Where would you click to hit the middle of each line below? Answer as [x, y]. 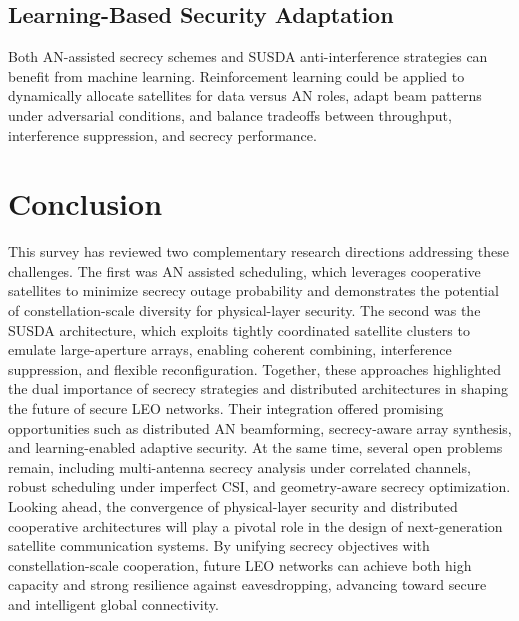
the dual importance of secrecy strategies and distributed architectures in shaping [258, 388]
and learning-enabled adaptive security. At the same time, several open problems [255, 447]
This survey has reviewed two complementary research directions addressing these [258, 251]
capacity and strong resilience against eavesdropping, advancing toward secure [247, 584]
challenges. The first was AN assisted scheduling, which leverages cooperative [244, 270]
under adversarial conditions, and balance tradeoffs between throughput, [230, 114]
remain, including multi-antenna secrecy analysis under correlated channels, [239, 466]
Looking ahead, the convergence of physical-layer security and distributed [233, 506]
